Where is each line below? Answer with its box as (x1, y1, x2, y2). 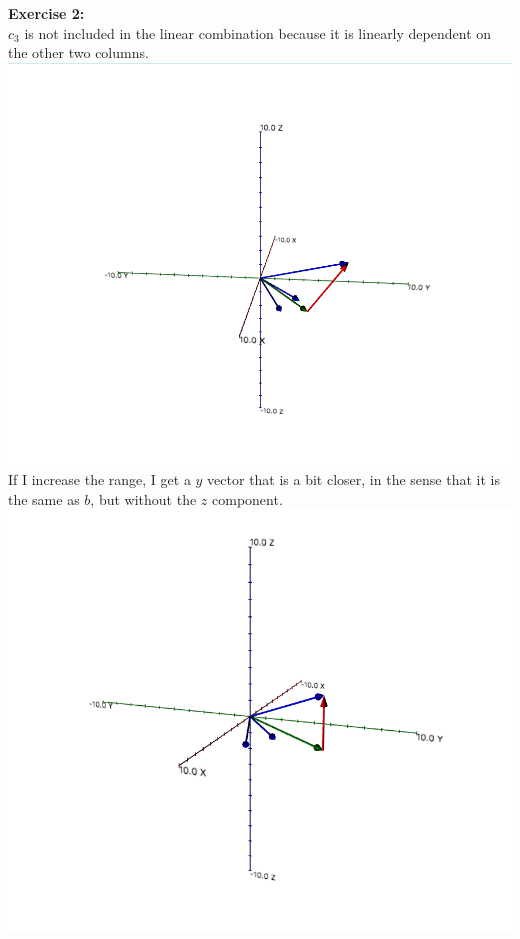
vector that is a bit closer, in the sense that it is (207, 469, 500, 490)
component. (212, 488, 283, 509)
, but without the (90, 488, 197, 509)
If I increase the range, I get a (8, 469, 191, 490)
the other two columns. (8, 42, 149, 63)
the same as (8, 488, 80, 509)
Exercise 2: (8, 3, 85, 23)
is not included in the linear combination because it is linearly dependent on (24, 22, 492, 43)
